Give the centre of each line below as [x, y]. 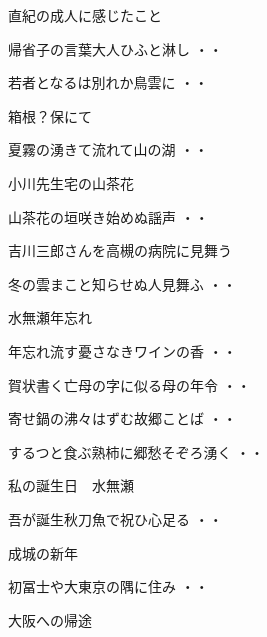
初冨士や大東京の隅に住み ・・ [108, 586]
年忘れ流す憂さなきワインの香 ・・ [122, 350]
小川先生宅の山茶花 [71, 182]
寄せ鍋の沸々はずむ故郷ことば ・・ [122, 418]
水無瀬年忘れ [50, 317]
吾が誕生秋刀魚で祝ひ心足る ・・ [115, 518]
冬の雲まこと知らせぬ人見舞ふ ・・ [122, 283]
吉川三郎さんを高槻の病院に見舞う [120, 250]
